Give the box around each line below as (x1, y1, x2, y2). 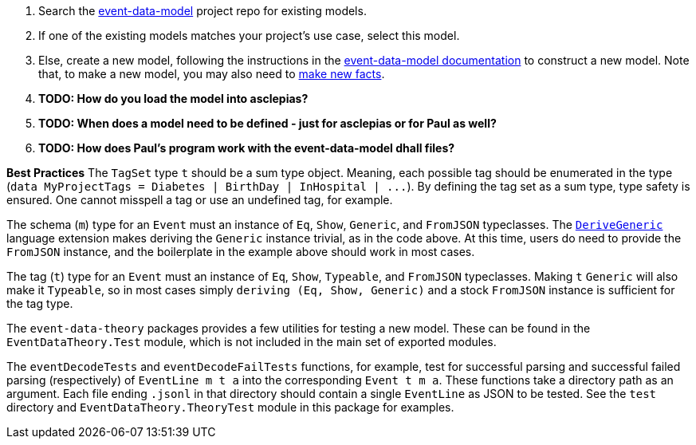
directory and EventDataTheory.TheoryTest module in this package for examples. (6, 400, 454, 414)
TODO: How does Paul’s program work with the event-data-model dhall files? (38, 141, 455, 155)
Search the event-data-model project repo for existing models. (38, 4, 367, 18)
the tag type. (6, 297, 73, 310)
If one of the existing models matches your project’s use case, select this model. (38, 29, 460, 42)
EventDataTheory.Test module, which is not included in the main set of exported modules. (6, 335, 497, 349)
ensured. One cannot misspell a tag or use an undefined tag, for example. (6, 193, 393, 207)
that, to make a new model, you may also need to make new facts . (38, 67, 385, 81)
